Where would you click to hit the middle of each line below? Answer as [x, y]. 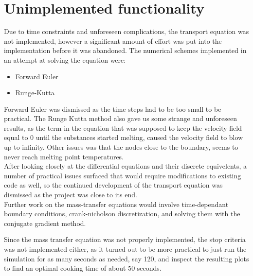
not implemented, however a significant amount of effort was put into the [113, 41]
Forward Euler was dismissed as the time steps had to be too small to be [113, 109]
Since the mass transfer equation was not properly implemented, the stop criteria [125, 239]
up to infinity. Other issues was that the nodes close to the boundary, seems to [121, 147]
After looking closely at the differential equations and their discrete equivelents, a [126, 166]
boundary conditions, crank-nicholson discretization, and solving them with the [122, 214]
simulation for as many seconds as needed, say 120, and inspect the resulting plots [126, 258]
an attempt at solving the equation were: [65, 60]
